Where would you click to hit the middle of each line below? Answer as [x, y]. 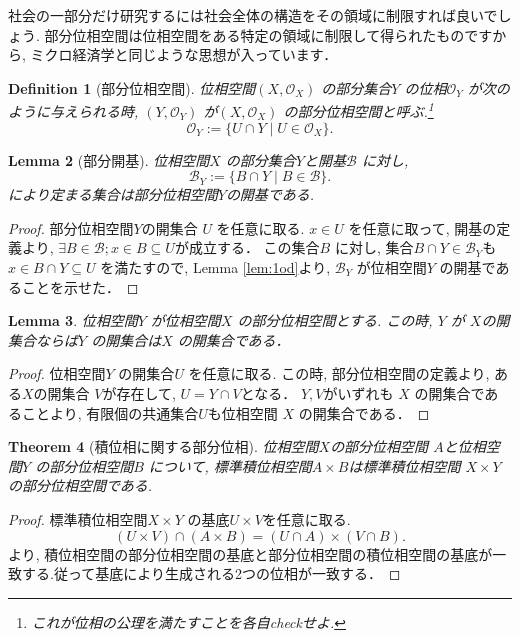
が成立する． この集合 [247, 247]
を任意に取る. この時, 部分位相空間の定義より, [339, 373]
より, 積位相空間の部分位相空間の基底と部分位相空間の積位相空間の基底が [250, 553]
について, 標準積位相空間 [230, 465]
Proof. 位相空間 [57, 373]
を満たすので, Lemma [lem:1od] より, [215, 267]
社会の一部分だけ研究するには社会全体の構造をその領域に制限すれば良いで [253, 15]
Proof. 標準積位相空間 [78, 518]
